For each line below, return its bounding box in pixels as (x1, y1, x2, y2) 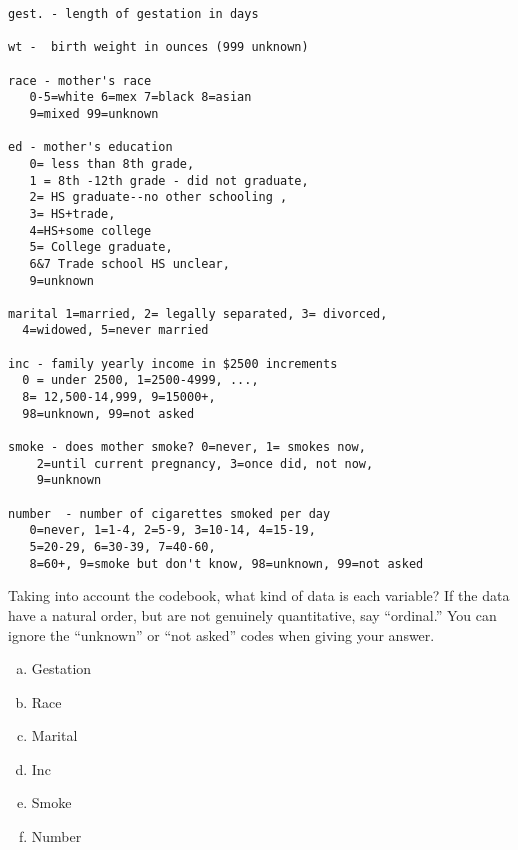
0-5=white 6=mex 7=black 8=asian (29, 90, 252, 105)
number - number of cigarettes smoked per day (8, 506, 331, 521)
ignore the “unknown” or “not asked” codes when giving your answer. (8, 624, 435, 645)
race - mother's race (8, 73, 152, 88)
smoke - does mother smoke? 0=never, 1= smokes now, (8, 440, 366, 455)
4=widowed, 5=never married (22, 323, 209, 338)
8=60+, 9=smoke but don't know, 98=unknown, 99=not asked (29, 556, 424, 571)
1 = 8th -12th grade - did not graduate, (29, 173, 309, 188)
